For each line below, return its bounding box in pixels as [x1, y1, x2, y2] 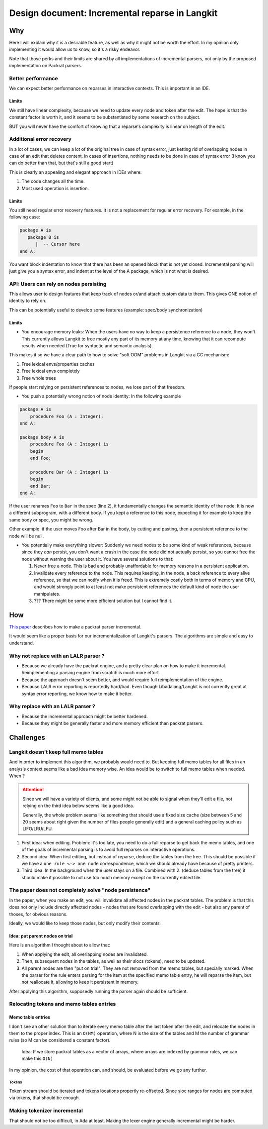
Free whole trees [21, 375, 57, 381]
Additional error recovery [9, 136, 72, 143]
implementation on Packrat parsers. [9, 63, 82, 69]
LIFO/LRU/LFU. [22, 826, 53, 832]
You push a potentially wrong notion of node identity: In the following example [21, 393, 181, 399]
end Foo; [30, 455, 52, 461]
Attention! [22, 787, 44, 793]
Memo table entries [9, 1014, 51, 1020]
